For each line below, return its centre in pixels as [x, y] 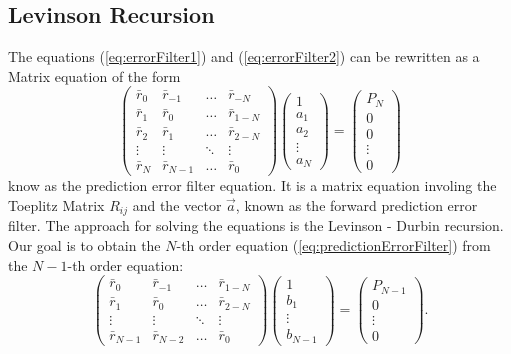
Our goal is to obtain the [84, 244]
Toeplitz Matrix [56, 204]
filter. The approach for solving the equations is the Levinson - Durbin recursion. [256, 225]
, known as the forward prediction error [356, 204]
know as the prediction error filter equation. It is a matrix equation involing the [252, 185]
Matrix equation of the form [94, 75]
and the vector [177, 204]
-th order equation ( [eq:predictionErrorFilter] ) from [333, 244]
